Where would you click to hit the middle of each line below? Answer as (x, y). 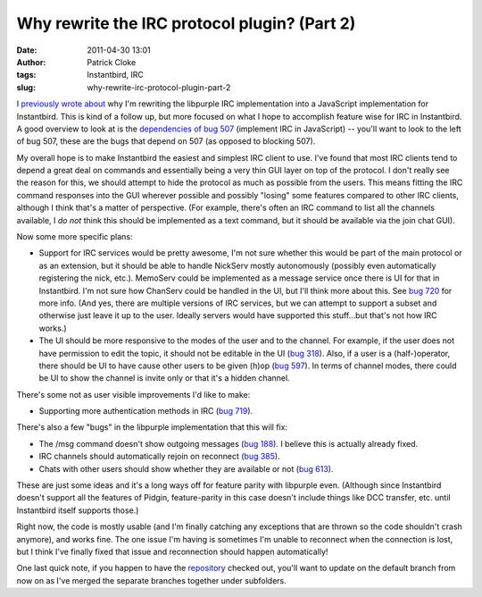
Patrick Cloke (112, 62)
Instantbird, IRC (116, 75)
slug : (26, 87)
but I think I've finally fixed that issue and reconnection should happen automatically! (172, 551)
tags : (26, 75)
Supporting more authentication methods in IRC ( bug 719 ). (146, 411)
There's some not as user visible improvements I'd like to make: (133, 394)
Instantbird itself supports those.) (78, 510)
